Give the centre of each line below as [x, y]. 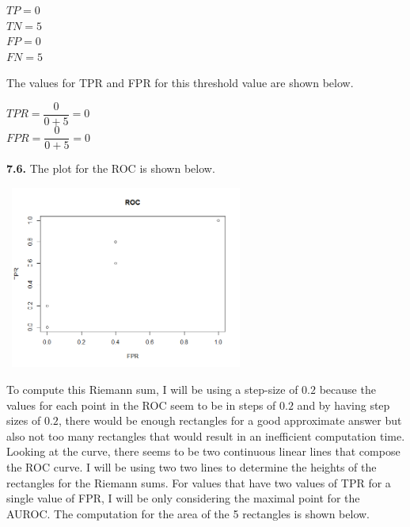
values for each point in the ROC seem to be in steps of [141, 405]
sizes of [24, 420]
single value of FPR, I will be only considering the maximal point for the [183, 498]
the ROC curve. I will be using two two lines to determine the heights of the [192, 467]
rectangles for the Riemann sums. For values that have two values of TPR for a [199, 482]
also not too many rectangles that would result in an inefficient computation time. [206, 435]
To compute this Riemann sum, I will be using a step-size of [152, 390]
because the [347, 390]
